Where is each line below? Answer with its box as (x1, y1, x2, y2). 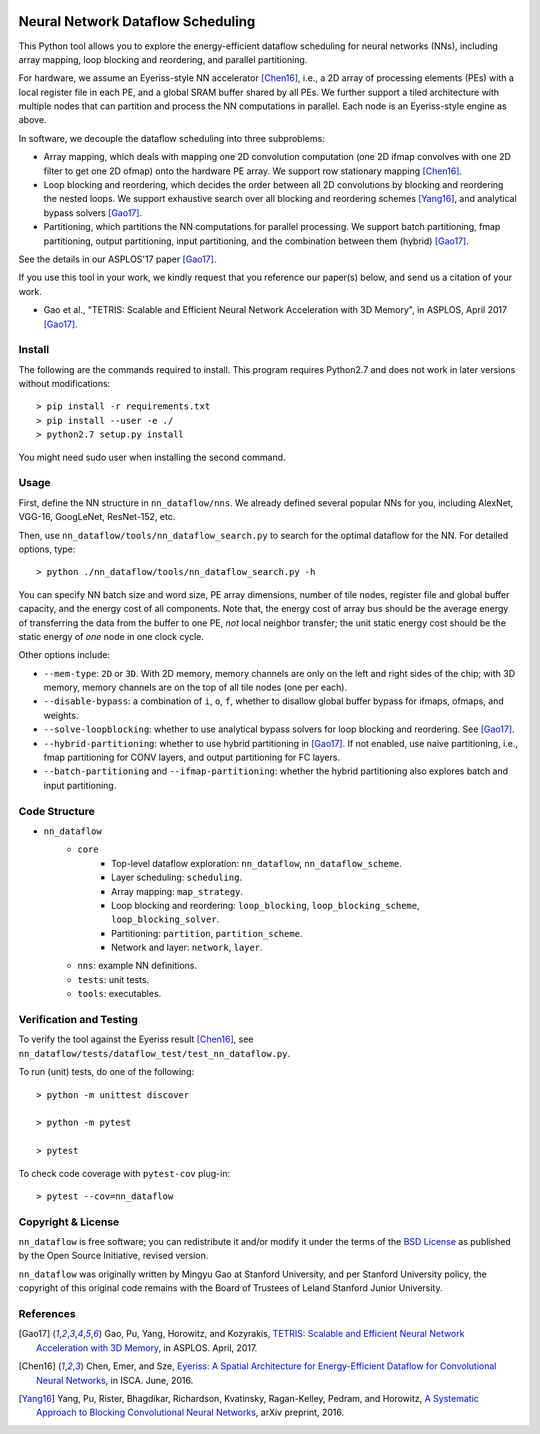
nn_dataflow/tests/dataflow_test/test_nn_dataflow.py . (18, 1047, 290, 1059)
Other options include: (18, 649, 110, 661)
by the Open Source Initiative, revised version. (18, 1250, 209, 1262)
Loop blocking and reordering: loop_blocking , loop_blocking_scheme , (111, 899, 420, 911)
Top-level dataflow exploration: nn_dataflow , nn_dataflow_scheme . (111, 857, 402, 869)
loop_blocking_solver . (111, 913, 220, 925)
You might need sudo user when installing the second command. (18, 451, 286, 463)
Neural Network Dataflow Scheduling (18, 13, 256, 30)
